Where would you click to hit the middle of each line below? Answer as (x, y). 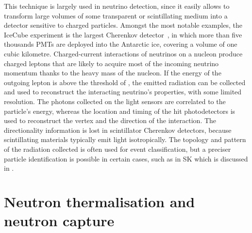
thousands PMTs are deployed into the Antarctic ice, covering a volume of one (121, 44)
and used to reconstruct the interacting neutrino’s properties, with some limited (123, 92)
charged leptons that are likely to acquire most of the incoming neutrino (111, 63)
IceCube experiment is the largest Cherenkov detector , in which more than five (123, 34)
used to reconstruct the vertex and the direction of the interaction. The (110, 120)
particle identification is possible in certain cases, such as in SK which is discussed (126, 158)
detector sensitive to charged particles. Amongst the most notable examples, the (123, 25)
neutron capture (59, 221)
